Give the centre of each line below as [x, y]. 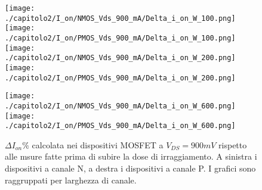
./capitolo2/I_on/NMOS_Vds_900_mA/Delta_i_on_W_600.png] [120, 106]
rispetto [233, 144]
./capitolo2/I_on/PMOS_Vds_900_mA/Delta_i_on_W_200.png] [120, 78]
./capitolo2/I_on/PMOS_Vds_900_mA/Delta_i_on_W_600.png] [120, 126]
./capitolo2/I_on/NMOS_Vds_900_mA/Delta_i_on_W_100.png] [120, 18]
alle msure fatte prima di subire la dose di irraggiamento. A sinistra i [131, 156]
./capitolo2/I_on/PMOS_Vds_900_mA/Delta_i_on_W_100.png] [120, 38]
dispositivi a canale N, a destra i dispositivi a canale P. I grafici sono [130, 168]
